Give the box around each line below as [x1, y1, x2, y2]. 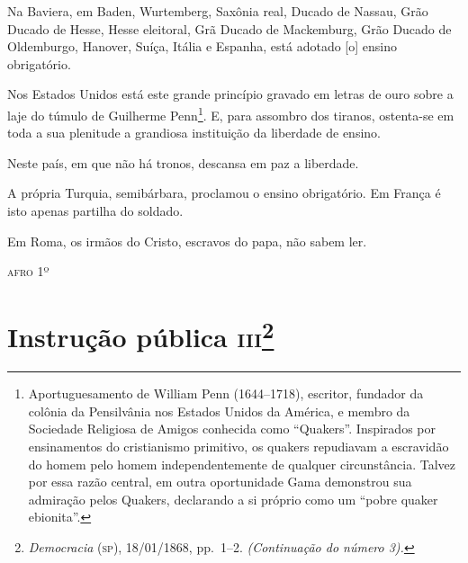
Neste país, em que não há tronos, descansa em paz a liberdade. [7, 153, 359, 172]
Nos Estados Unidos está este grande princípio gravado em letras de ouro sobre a [7, 85, 454, 103]
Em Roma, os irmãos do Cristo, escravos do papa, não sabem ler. [7, 231, 367, 250]
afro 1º [7, 262, 49, 281]
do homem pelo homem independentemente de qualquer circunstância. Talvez [28, 454, 455, 473]
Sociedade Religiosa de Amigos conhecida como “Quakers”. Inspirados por [28, 419, 436, 438]
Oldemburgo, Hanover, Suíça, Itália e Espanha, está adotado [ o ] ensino [7, 37, 398, 56]
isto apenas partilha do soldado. [7, 201, 184, 219]
